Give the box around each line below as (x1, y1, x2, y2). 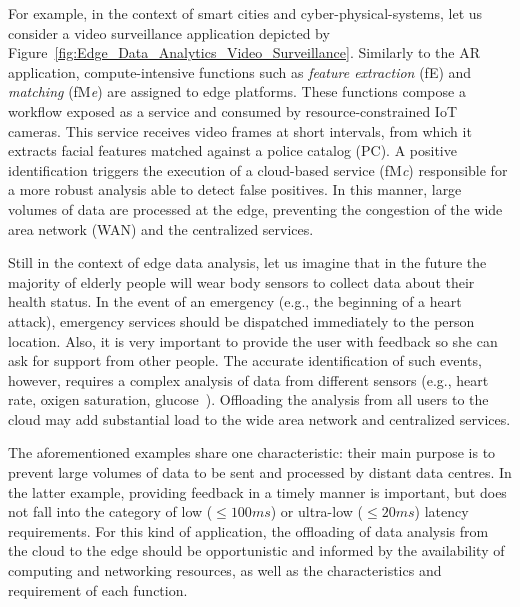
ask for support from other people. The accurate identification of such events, (8, 350, 482, 371)
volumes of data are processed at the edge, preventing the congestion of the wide (8, 198, 503, 219)
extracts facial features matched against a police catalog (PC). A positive (8, 140, 457, 161)
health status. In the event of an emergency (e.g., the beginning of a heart (8, 291, 462, 312)
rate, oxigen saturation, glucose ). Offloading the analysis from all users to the (8, 389, 489, 410)
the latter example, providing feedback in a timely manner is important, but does (8, 481, 507, 502)
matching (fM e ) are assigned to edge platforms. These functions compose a (8, 81, 466, 102)
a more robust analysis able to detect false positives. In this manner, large (8, 179, 462, 200)
